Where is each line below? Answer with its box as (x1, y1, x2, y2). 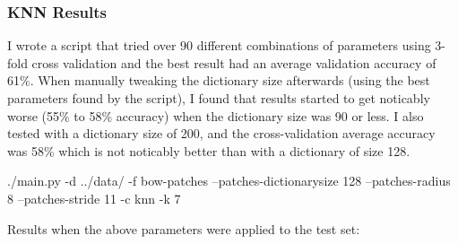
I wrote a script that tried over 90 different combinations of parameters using (7, 36, 431, 55)
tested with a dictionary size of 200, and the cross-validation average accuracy (7, 124, 436, 143)
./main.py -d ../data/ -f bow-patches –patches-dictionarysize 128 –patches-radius (7, 171, 451, 190)
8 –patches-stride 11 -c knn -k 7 (7, 188, 181, 207)
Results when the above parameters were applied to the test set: (7, 219, 360, 238)
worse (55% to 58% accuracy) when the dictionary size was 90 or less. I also (7, 106, 424, 125)
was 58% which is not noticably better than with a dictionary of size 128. (7, 141, 410, 160)
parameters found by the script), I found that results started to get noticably (7, 89, 430, 107)
